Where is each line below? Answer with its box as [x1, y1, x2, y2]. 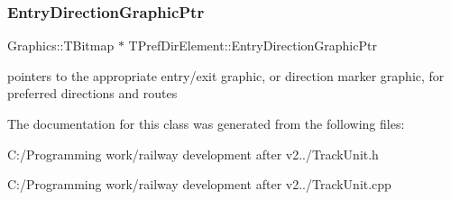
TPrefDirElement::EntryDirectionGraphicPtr [128, 36, 377, 55]
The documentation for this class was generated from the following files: [7, 114, 405, 132]
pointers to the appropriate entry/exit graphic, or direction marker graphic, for [7, 66, 445, 85]
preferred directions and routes [7, 84, 178, 103]
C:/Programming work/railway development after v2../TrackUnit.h [7, 144, 379, 163]
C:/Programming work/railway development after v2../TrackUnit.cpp [7, 175, 391, 194]
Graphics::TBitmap [7, 36, 115, 55]
